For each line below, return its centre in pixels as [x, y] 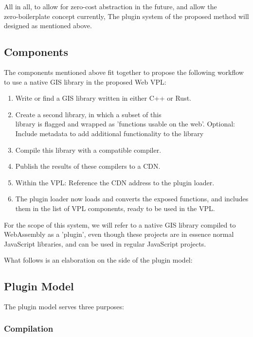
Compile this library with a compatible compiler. [88, 150]
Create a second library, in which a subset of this [88, 114]
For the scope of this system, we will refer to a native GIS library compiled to [120, 224]
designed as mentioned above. [48, 26]
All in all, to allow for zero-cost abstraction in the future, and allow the [110, 6]
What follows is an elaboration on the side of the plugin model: [98, 260]
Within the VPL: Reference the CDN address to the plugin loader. [115, 182]
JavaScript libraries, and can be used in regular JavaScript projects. [105, 243]
